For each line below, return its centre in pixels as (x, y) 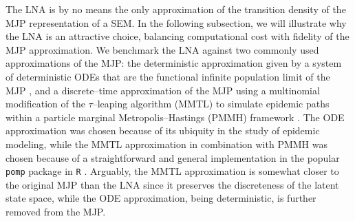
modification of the (45, 104)
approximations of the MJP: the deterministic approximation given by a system (174, 63)
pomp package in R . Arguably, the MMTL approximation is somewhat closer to (172, 171)
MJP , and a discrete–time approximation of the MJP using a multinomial (163, 90)
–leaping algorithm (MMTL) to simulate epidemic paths (211, 104)
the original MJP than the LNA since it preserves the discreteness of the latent (172, 184)
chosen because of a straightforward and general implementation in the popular (173, 157)
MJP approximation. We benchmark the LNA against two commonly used (162, 49)
